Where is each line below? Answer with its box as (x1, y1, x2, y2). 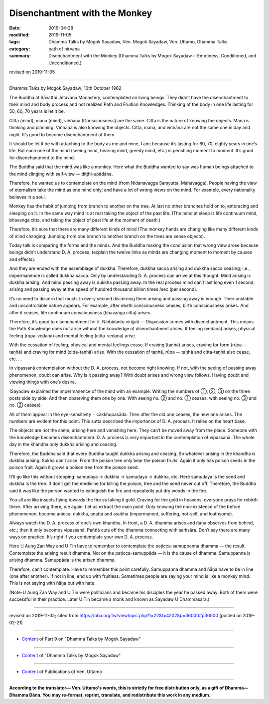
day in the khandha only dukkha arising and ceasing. (9, 442, 118, 448)
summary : (9, 53, 31, 59)
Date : (9, 25, 21, 31)
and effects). (9, 256, 36, 262)
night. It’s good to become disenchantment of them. (9, 131, 116, 137)
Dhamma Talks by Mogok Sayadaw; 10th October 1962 (9, 85, 122, 91)
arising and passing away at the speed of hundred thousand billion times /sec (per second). (9, 286, 198, 292)
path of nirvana (48, 45, 80, 52)
